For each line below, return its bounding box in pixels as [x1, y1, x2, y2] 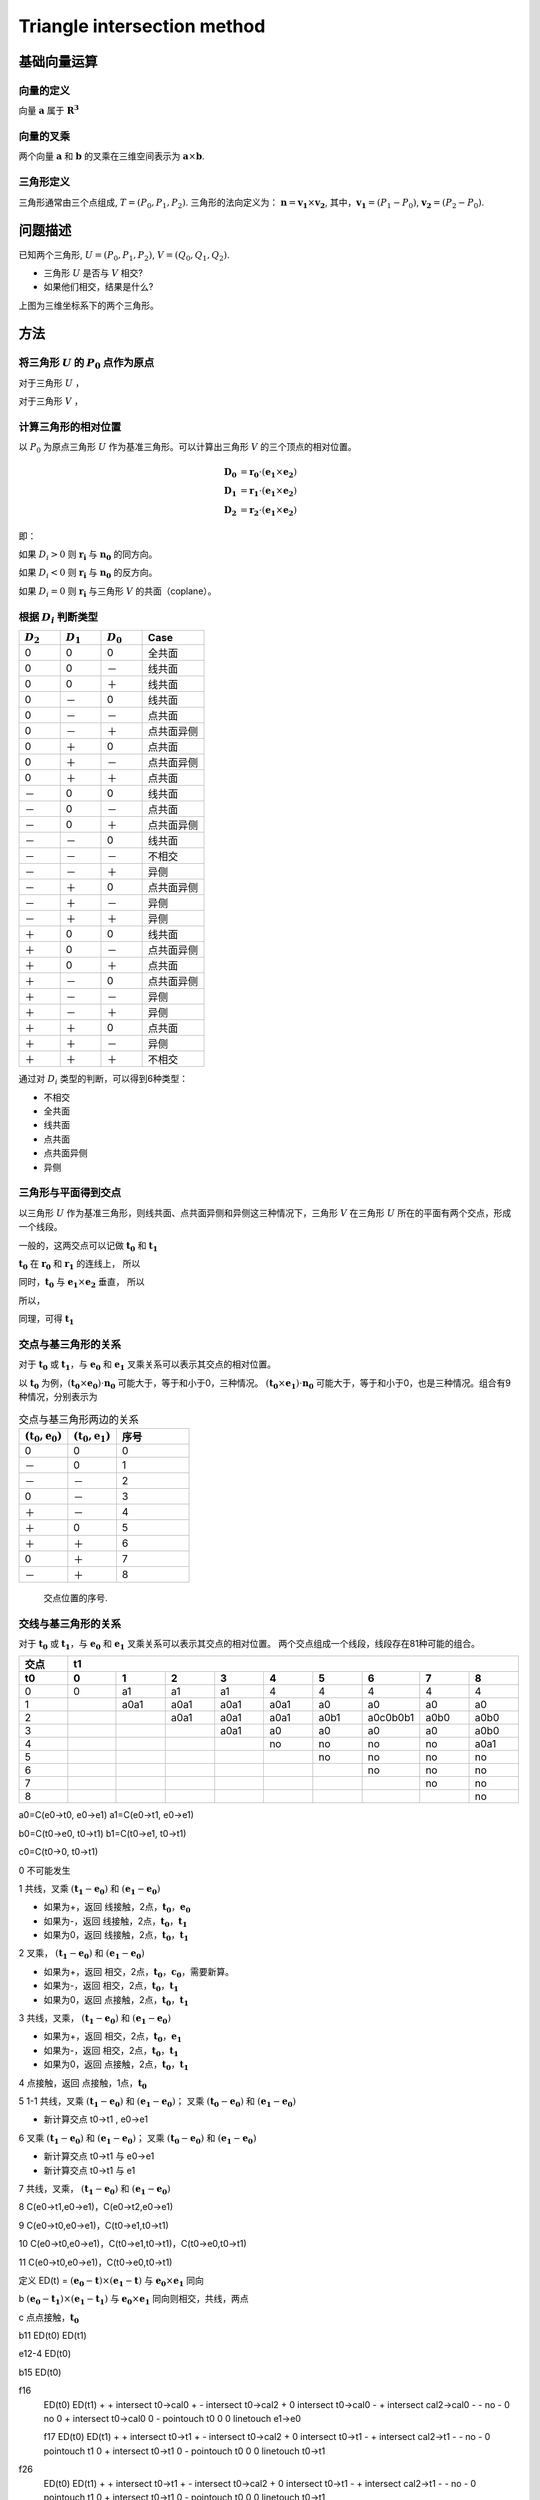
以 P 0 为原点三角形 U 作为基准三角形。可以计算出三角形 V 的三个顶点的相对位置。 [18, 441, 357, 455]
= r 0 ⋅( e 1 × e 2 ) [240, 466, 298, 480]
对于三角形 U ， [18, 376, 85, 389]
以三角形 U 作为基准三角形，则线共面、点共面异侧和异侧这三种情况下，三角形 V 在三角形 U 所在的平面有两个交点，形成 [18, 1206, 512, 1219]
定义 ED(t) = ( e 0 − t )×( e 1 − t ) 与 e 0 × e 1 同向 [18, 2274, 204, 2289]
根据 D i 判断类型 [18, 610, 99, 625]
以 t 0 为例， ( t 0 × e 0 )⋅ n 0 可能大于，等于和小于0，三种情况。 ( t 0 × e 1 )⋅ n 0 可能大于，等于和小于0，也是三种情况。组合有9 [18, 1376, 512, 1391]
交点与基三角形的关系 [18, 1337, 122, 1351]
